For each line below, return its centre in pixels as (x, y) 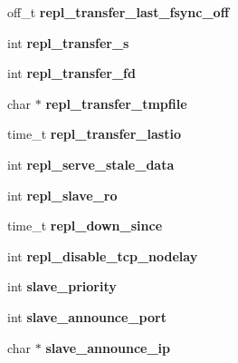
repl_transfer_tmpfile (116, 103)
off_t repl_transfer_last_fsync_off (119, 12)
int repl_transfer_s (68, 42)
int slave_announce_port (87, 316)
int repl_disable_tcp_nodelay (103, 255)
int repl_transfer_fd (71, 73)
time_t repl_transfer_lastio (94, 134)
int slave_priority (62, 286)
